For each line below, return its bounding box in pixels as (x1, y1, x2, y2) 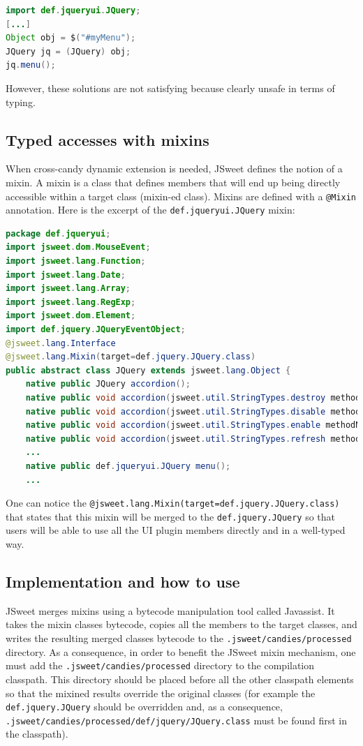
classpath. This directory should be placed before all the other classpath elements (6, 671, 354, 686)
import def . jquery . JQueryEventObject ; (6, 324, 186, 335)
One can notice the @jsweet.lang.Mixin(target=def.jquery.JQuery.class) (6, 495, 340, 510)
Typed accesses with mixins (6, 128, 209, 150)
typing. (6, 94, 36, 109)
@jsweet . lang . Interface (6, 338, 116, 348)
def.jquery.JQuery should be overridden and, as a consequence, (6, 699, 283, 714)
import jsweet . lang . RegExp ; (6, 297, 136, 307)
